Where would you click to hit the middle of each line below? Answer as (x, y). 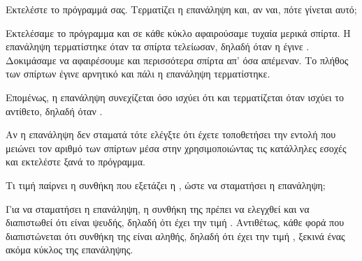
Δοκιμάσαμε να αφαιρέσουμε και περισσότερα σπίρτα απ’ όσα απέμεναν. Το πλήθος (177, 60)
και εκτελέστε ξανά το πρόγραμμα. (75, 162)
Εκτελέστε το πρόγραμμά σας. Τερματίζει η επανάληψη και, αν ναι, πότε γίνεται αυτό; (181, 9)
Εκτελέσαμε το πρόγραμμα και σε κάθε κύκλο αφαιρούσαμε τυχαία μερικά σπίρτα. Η (178, 32)
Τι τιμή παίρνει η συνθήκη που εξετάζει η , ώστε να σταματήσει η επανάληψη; (166, 185)
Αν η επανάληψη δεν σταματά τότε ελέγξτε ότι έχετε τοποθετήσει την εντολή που (171, 134)
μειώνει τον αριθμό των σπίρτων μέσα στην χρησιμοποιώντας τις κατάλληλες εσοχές (176, 148)
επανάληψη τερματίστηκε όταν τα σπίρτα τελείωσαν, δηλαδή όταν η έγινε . (158, 46)
